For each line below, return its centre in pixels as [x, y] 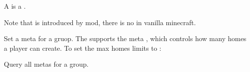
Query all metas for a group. [46, 64]
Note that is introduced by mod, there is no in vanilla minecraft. [100, 22]
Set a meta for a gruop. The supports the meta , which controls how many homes [125, 38]
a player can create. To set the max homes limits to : [83, 48]
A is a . [15, 6]
